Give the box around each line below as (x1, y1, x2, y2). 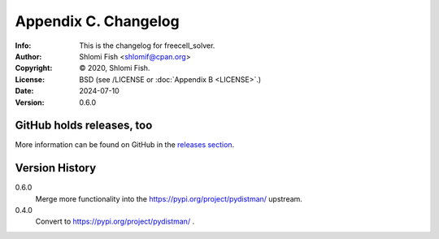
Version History (15, 161, 97, 175)
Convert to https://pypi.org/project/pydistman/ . (35, 216, 195, 227)
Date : (15, 86, 34, 96)
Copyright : (15, 63, 53, 73)
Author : (15, 51, 42, 61)
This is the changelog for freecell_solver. (79, 41, 215, 50)
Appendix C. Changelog (15, 12, 180, 30)
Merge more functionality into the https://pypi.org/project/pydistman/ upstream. (35, 193, 302, 203)
